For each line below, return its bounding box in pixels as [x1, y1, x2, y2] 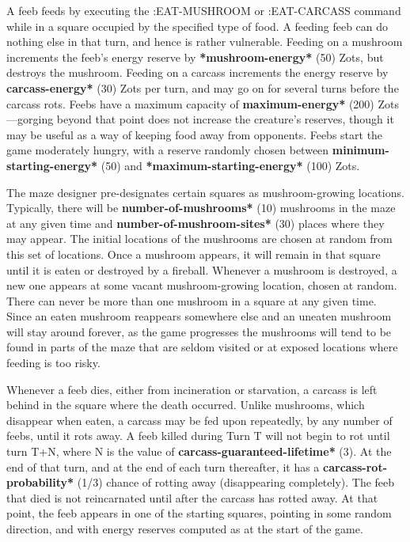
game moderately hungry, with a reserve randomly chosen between [6, 142, 329, 158]
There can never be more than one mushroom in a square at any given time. [6, 292, 377, 309]
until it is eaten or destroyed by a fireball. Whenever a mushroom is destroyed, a [6, 261, 397, 278]
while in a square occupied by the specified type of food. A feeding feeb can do [6, 17, 389, 34]
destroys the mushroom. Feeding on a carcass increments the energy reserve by [6, 64, 389, 81]
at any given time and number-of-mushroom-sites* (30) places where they [6, 214, 385, 231]
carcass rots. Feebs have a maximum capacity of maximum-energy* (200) [6, 95, 374, 112]
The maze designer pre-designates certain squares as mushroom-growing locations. [6, 184, 404, 200]
